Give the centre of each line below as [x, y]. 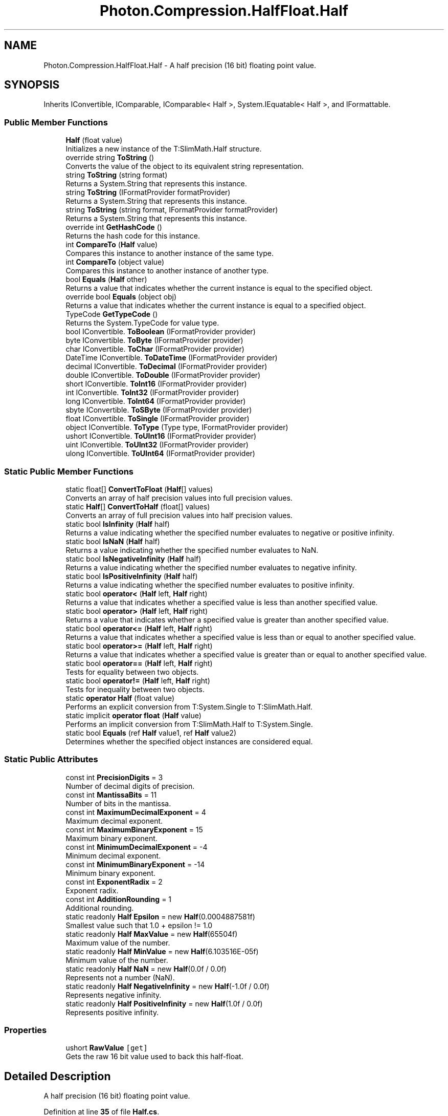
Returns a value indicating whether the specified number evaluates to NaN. [192, 550]
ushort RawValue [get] [107, 1048]
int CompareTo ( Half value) [112, 245]
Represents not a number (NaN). [120, 977]
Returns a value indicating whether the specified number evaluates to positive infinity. [210, 585]
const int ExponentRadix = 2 [114, 882]
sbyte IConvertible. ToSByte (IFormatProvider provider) [159, 410]
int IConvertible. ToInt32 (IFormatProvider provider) [152, 393]
